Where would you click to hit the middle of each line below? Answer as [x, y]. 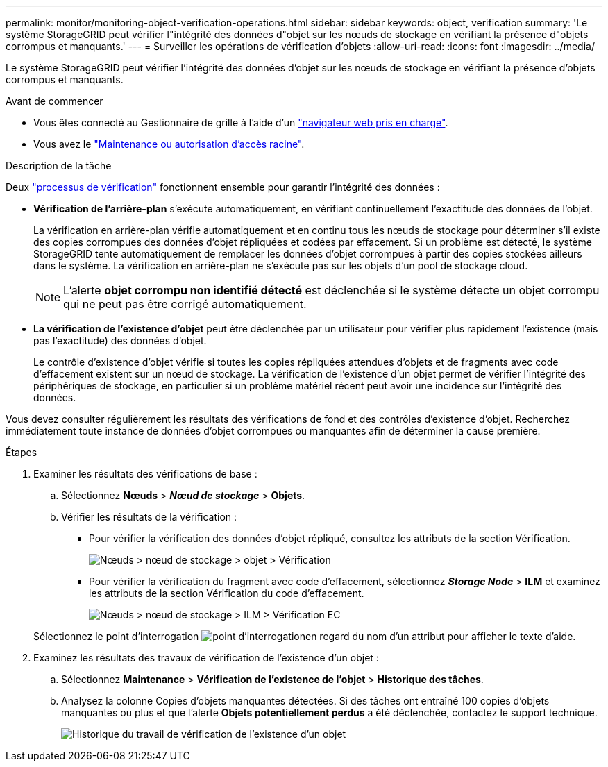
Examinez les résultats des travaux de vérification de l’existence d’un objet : [206, 658]
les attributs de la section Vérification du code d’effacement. [227, 593]
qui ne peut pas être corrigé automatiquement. [185, 304]
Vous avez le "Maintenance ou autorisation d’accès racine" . [169, 144]
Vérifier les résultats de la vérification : [149, 517]
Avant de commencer [54, 101]
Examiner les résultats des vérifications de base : [145, 474]
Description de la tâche [59, 166]
